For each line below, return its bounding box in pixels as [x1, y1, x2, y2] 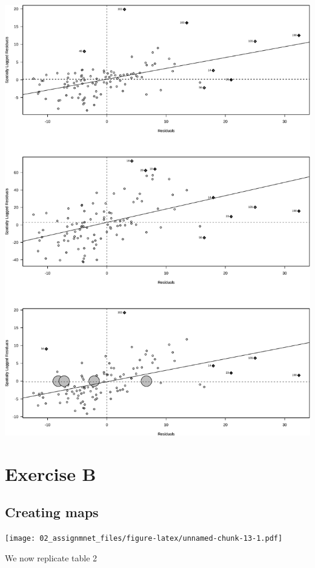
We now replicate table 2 [5, 551, 98, 564]
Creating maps [5, 503, 99, 521]
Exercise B [5, 461, 96, 486]
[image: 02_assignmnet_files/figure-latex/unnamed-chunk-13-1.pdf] [5, 534, 283, 543]
